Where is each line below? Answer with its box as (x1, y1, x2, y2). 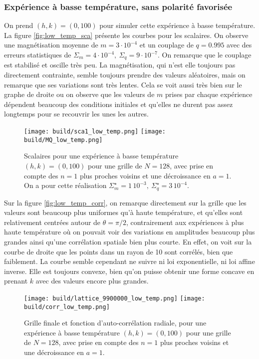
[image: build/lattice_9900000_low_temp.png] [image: (24, 294, 205, 302)
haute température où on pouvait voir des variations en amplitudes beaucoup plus (4, 226, 255, 237)
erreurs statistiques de (4, 49, 71, 59)
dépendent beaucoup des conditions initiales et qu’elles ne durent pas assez (4, 98, 233, 109)
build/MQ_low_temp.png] (24, 136, 103, 143)
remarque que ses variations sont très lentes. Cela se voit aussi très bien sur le (4, 79, 242, 89)
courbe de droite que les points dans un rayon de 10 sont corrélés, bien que (4, 246, 233, 256)
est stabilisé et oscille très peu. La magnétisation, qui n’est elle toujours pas (4, 59, 236, 70)
